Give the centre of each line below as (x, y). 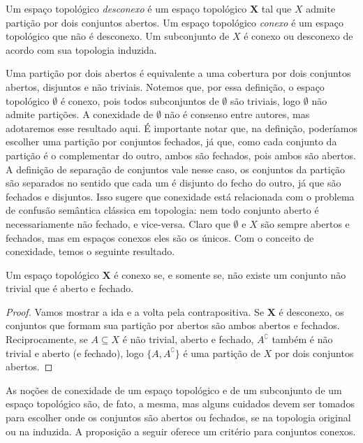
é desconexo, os (311, 311)
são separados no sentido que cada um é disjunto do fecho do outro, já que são (173, 183)
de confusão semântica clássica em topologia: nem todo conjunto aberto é (162, 210)
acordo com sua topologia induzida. (81, 49)
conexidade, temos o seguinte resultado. (90, 251)
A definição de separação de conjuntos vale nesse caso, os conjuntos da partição (175, 169)
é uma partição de (222, 353)
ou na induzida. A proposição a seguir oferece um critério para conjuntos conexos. (181, 431)
